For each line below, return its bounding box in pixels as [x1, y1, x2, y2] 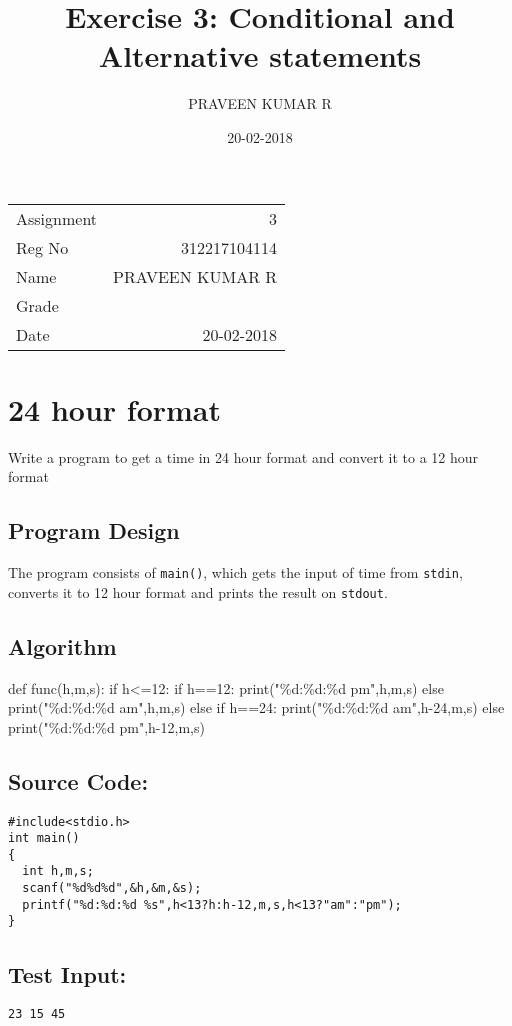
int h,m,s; [22, 864, 94, 879]
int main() [8, 831, 80, 846]
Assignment [16, 206, 98, 230]
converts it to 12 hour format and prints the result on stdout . [8, 581, 388, 602]
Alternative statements [98, 35, 422, 76]
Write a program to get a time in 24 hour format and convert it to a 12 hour [8, 446, 479, 467]
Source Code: [8, 765, 149, 796]
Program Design [8, 515, 180, 546]
